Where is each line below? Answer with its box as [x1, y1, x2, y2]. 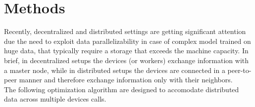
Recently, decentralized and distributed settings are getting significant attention [4, 26, 246, 36]
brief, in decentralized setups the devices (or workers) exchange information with [4, 55, 249, 65]
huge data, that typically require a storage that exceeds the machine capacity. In [4, 45, 249, 56]
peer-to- [227, 65, 252, 75]
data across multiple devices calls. [4, 94, 106, 104]
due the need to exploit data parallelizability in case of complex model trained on [4, 36, 251, 46]
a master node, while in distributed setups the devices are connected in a [4, 65, 225, 75]
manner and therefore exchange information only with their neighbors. [19, 74, 233, 85]
